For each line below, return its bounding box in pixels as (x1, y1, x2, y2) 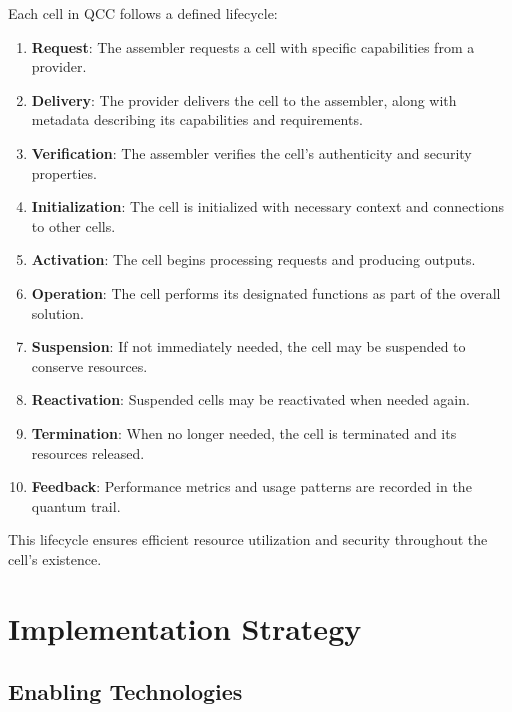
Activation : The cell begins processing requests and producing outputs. (31, 249, 476, 270)
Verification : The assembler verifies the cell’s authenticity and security (31, 142, 472, 163)
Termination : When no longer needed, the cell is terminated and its (31, 422, 457, 443)
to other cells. (31, 215, 116, 236)
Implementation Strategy (8, 607, 362, 648)
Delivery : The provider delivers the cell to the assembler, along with (31, 89, 457, 110)
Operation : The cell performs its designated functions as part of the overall (31, 282, 501, 303)
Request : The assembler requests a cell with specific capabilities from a (31, 36, 475, 57)
